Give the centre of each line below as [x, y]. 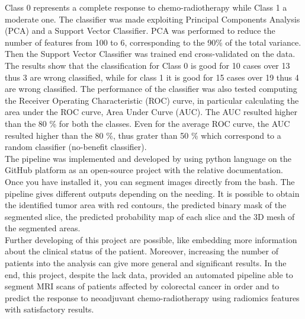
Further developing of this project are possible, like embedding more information [151, 239]
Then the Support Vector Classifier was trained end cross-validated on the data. [150, 54]
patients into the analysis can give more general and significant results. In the [146, 263]
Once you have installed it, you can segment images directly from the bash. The [150, 181]
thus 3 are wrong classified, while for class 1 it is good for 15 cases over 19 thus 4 [152, 77]
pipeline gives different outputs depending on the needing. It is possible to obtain [152, 193]
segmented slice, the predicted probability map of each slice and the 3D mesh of [150, 216]
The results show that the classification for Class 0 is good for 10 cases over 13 [147, 65]
